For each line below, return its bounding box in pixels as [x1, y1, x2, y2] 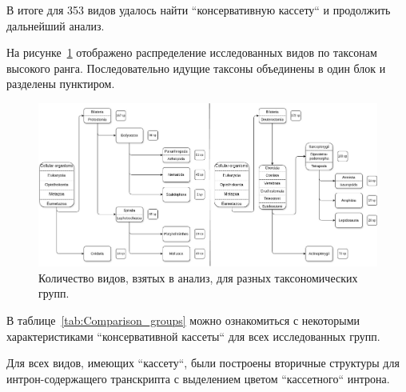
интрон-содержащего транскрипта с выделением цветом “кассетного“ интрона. [6, 370, 390, 386]
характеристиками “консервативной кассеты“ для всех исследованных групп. [6, 327, 380, 344]
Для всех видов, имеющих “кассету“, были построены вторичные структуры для [6, 354, 400, 371]
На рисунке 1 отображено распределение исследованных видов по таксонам [6, 44, 377, 61]
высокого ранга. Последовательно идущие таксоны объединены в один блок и [6, 59, 386, 76]
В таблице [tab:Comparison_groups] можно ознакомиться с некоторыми [6, 312, 360, 329]
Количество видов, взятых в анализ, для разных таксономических [38, 269, 358, 286]
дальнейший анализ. [6, 17, 105, 34]
